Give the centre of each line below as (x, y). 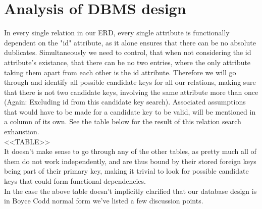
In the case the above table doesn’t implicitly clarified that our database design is (130, 191)
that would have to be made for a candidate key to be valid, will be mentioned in (130, 111)
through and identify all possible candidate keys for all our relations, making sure (130, 82)
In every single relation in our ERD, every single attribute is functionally (117, 33)
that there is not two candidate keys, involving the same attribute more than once (131, 92)
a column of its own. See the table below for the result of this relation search (123, 121)
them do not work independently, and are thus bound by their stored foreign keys (130, 161)
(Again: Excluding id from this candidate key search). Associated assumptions (125, 102)
